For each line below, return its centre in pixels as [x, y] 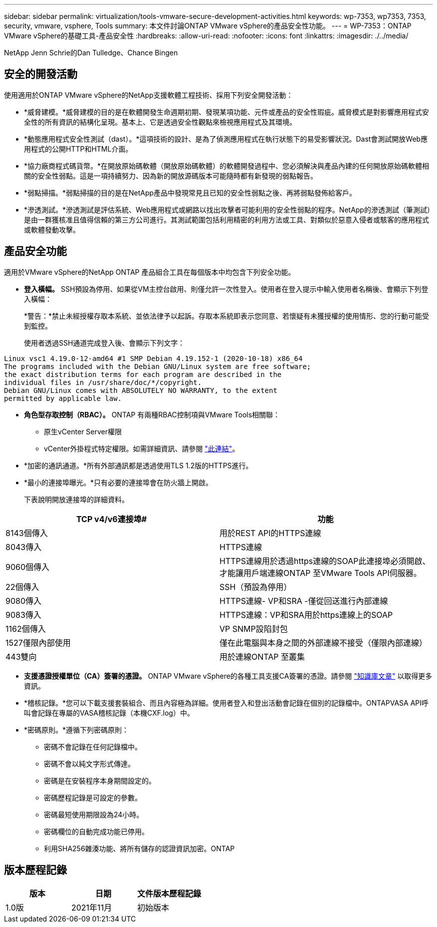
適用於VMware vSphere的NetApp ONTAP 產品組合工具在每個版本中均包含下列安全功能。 [150, 272]
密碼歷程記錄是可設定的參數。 [93, 797]
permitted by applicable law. [63, 398]
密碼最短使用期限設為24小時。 [94, 814]
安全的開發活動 [41, 74]
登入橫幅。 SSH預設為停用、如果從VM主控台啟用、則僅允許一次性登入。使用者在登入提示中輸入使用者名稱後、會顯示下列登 [226, 289]
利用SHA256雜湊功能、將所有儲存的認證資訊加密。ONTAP [139, 848]
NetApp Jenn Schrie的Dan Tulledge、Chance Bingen [91, 53]
